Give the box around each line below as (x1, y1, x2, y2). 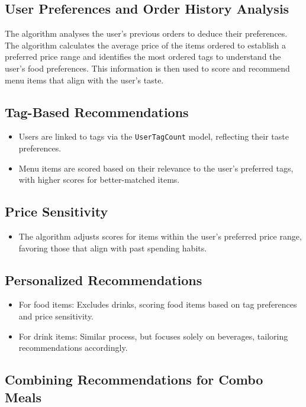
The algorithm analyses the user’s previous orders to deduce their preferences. (5, 27, 288, 40)
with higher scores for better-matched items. (18, 173, 180, 186)
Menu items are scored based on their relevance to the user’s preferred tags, (18, 161, 294, 174)
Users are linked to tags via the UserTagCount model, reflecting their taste (18, 130, 289, 143)
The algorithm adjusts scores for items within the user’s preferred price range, (18, 230, 302, 243)
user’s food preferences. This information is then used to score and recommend (5, 62, 290, 74)
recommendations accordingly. (18, 341, 128, 354)
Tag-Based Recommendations (5, 102, 189, 121)
